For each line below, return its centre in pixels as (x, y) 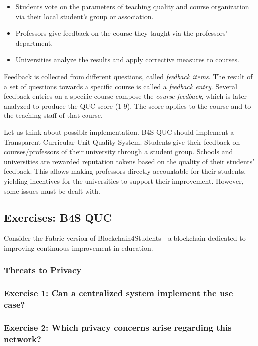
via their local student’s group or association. (85, 16)
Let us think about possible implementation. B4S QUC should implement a (119, 132)
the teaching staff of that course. (53, 115)
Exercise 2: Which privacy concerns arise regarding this (118, 327)
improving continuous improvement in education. (79, 248)
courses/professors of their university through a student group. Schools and (119, 152)
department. (34, 43)
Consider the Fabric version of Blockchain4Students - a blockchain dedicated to (125, 238)
